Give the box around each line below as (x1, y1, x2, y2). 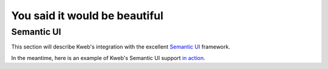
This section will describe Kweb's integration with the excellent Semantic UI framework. (11, 43, 231, 50)
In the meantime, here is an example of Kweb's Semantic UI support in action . (11, 54, 206, 61)
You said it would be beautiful (11, 9, 164, 22)
